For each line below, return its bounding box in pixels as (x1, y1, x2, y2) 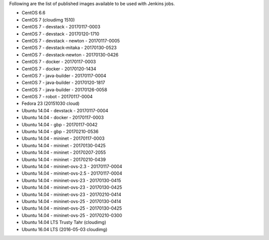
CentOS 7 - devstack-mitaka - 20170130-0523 (21, 45, 117, 51)
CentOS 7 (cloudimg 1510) (21, 16, 75, 22)
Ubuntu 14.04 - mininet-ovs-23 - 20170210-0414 (21, 191, 122, 197)
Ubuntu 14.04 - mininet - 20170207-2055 (21, 150, 106, 156)
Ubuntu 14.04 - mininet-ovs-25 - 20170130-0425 (21, 205, 122, 212)
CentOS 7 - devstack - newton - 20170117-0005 (21, 37, 120, 43)
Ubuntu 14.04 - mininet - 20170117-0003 (21, 135, 105, 142)
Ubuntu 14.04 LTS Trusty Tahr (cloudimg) (21, 220, 107, 226)
